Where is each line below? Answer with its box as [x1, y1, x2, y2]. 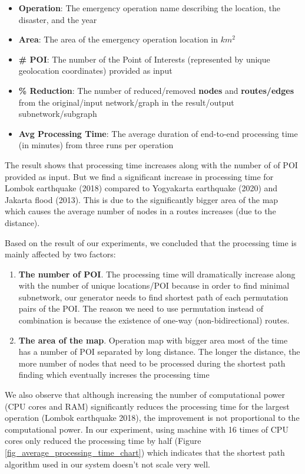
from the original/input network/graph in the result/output [18, 96, 234, 108]
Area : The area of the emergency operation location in [18, 33, 218, 45]
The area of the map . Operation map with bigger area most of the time [18, 334, 288, 346]
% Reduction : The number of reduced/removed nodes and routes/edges [18, 84, 294, 96]
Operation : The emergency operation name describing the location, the [18, 2, 280, 14]
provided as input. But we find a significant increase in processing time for [5, 170, 274, 182]
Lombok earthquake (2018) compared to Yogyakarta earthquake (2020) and [5, 182, 278, 194]
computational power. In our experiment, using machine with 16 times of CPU [5, 423, 289, 435]
